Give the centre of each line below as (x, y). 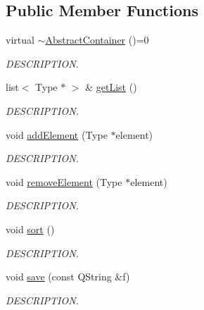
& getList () (111, 87)
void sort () (30, 229)
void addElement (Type (57, 134)
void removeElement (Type (64, 181)
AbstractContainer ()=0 (97, 40)
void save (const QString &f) (68, 277)
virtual (20, 40)
